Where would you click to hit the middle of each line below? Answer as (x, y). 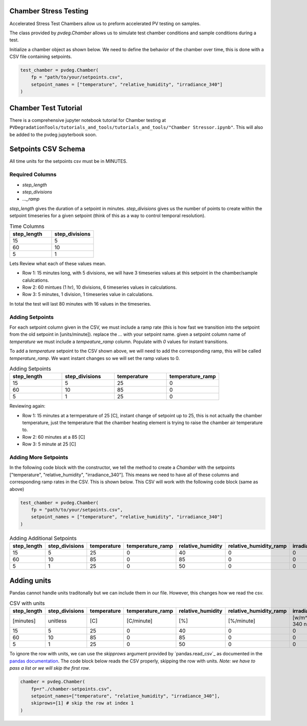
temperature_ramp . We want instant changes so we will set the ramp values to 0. (95, 358)
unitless (57, 621)
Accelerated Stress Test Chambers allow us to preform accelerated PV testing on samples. (105, 24)
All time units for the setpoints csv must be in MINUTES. (69, 161)
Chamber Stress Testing (49, 11)
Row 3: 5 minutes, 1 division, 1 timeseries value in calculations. (88, 294)
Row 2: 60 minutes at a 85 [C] (54, 437)
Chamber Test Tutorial (46, 108)
